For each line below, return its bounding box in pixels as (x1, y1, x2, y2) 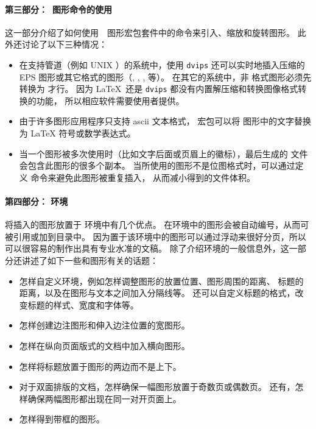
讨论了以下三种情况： (21, 38, 107, 51)
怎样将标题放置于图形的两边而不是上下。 (19, 360, 181, 372)
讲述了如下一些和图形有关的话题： (21, 254, 158, 267)
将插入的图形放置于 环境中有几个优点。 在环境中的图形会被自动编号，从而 (5, 218, 301, 231)
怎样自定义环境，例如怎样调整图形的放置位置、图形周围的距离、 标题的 (19, 274, 304, 287)
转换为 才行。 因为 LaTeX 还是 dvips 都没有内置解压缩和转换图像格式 (19, 82, 298, 95)
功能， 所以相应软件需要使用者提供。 (36, 94, 184, 107)
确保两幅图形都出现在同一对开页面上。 (27, 392, 181, 405)
